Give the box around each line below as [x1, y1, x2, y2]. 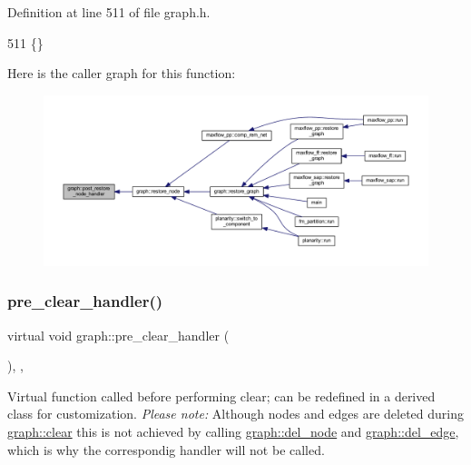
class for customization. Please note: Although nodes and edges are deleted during [7, 404, 465, 423]
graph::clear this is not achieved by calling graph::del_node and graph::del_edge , [7, 421, 459, 440]
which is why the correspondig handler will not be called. [7, 440, 325, 459]
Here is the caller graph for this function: [7, 64, 236, 83]
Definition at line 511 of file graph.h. [7, 3, 211, 21]
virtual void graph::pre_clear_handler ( [7, 325, 230, 344]
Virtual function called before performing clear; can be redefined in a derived [7, 386, 436, 405]
